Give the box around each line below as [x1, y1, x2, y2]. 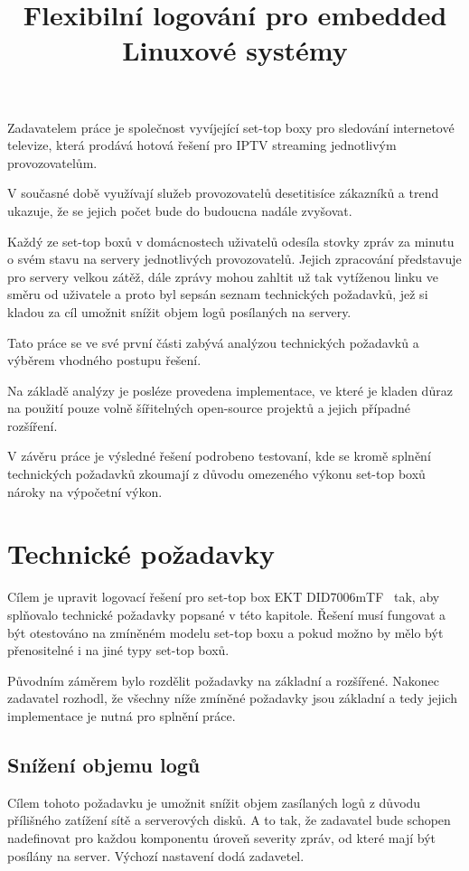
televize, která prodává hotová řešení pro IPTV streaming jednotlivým [7, 136, 397, 155]
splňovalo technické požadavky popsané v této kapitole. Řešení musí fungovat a [7, 604, 446, 623]
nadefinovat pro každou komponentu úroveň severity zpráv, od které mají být [7, 828, 436, 847]
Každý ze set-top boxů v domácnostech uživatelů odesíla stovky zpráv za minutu [7, 231, 455, 250]
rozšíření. [7, 416, 58, 435]
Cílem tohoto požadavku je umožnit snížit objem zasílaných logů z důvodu [7, 792, 421, 811]
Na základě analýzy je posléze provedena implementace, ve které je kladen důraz [7, 380, 453, 399]
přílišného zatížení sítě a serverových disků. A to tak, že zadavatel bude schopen [7, 810, 451, 829]
